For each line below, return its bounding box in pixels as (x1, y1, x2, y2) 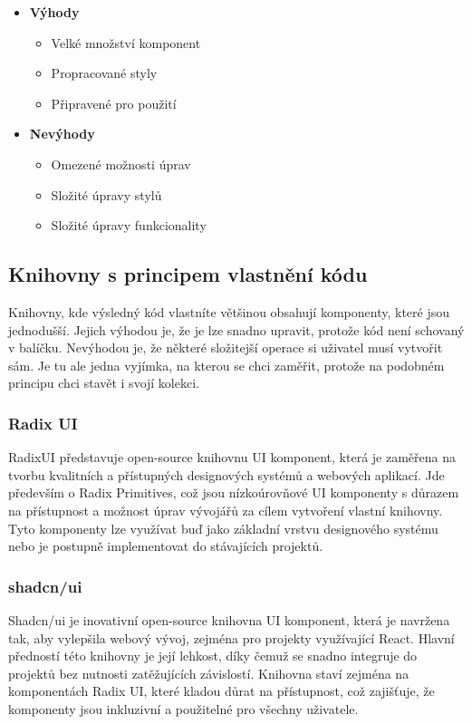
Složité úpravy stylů (51, 185, 162, 204)
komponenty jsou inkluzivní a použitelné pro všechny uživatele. (8, 699, 359, 718)
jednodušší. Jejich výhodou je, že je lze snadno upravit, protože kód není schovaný (8, 320, 465, 339)
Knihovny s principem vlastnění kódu (8, 260, 368, 288)
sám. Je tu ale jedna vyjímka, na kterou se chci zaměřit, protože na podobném (8, 355, 445, 374)
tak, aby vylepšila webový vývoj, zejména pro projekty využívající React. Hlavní (8, 628, 455, 647)
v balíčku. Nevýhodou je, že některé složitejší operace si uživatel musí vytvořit (8, 338, 443, 357)
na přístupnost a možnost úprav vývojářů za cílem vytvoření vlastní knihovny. (8, 500, 443, 519)
